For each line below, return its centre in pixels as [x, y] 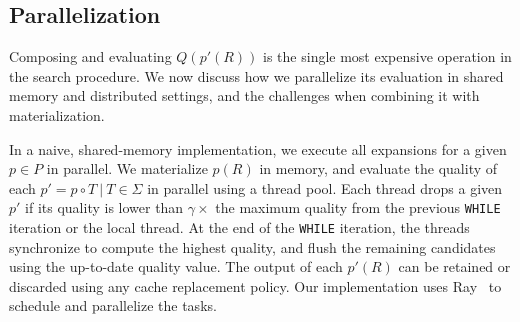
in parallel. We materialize [127, 168]
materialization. [57, 114]
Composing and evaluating [90, 56]
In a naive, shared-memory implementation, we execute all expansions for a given [258, 148]
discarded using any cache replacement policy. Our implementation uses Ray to [255, 285]
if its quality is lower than [104, 207]
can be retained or [454, 266]
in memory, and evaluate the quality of [378, 168]
